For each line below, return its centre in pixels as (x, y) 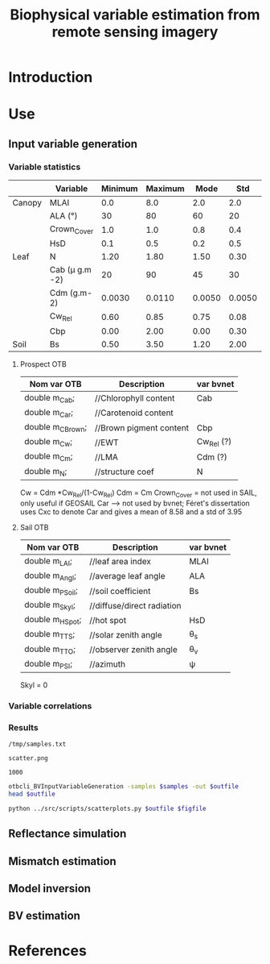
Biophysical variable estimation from (135, 15)
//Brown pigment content (142, 427)
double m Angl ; (50, 576)
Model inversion (49, 889)
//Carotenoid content (135, 413)
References (47, 951)
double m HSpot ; (53, 620)
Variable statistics (45, 167)
